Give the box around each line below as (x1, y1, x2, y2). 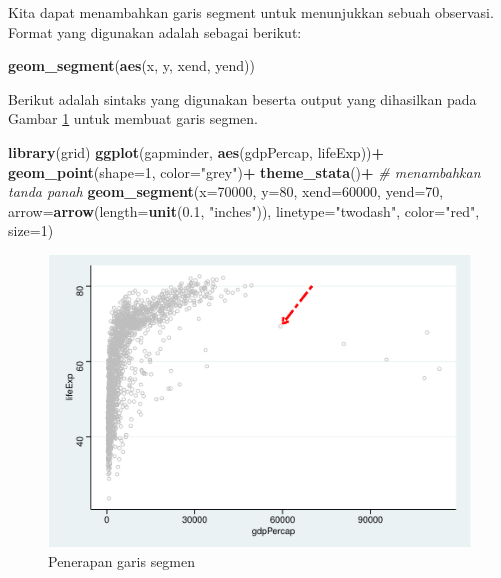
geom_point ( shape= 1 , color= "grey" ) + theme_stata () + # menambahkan (8, 161, 481, 182)
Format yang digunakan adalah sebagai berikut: (8, 21, 302, 42)
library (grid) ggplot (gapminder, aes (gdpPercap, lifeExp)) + (8, 141, 385, 162)
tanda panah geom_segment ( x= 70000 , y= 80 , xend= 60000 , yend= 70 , (8, 181, 444, 202)
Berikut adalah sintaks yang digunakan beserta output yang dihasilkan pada (8, 88, 477, 109)
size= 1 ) (8, 220, 54, 241)
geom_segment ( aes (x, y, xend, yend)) (8, 55, 255, 76)
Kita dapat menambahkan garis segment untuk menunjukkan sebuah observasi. (8, 2, 494, 22)
